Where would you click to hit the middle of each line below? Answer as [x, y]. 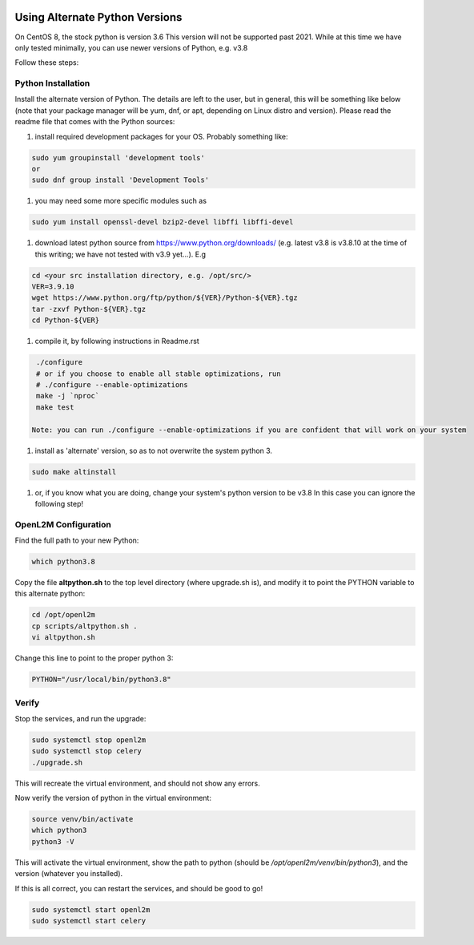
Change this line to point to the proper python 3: [94, 658]
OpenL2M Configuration [63, 524]
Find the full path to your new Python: [77, 540]
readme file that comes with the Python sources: [95, 122]
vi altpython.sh [64, 638]
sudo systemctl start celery [89, 921]
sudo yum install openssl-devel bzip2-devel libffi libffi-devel [163, 222]
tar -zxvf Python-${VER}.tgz [89, 309]
